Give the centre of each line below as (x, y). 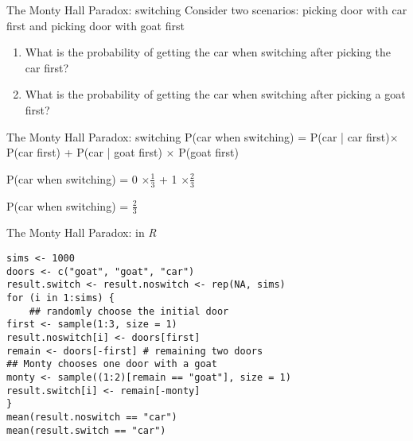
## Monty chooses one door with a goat (112, 364)
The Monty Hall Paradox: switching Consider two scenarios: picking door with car (207, 10)
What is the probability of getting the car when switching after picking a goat (215, 94)
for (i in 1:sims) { (61, 298)
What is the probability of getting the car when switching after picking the (208, 52)
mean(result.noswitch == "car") (92, 417)
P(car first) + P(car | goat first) (84, 152)
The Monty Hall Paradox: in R (82, 232)
